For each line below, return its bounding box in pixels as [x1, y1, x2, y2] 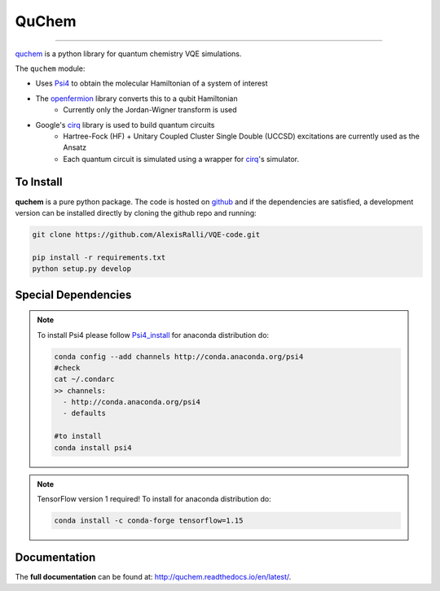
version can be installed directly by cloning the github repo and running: [15, 208, 257, 217]
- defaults [62, 409, 106, 418]
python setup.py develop [32, 265, 132, 274]
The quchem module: [15, 63, 86, 73]
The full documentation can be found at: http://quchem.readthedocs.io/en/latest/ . [15, 572, 292, 582]
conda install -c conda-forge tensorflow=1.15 [54, 515, 244, 525]
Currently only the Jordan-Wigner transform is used [63, 105, 237, 115]
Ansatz [63, 142, 87, 152]
